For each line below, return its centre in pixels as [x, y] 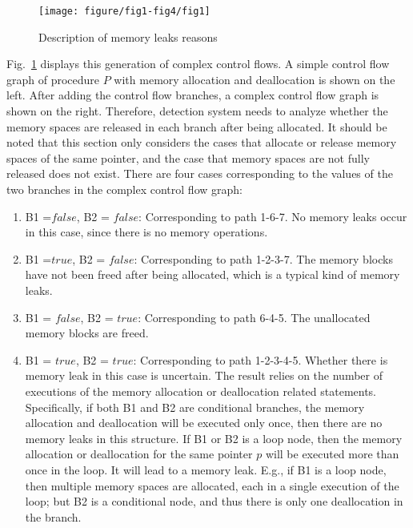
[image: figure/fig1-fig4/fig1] [124, 11]
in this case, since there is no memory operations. [146, 232]
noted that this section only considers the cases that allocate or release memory [202, 142]
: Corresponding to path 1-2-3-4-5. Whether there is [261, 359]
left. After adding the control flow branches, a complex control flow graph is [193, 95]
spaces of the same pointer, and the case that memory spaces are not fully [188, 157]
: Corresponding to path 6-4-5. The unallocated [254, 317]
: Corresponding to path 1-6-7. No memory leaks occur [273, 216]
